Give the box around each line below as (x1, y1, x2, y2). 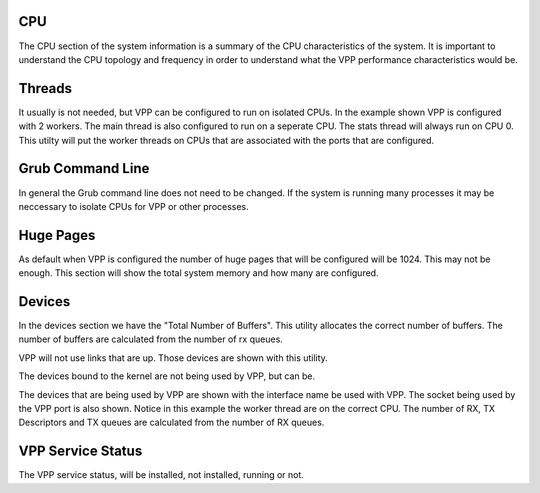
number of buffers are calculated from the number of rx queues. (18, 333, 284, 345)
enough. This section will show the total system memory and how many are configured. (18, 267, 379, 279)
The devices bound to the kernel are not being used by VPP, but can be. (18, 370, 316, 382)
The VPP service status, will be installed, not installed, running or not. (18, 469, 305, 481)
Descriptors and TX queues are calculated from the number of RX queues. (18, 416, 325, 429)
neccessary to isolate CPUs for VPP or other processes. (18, 200, 249, 212)
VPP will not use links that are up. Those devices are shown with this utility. (18, 351, 329, 364)
